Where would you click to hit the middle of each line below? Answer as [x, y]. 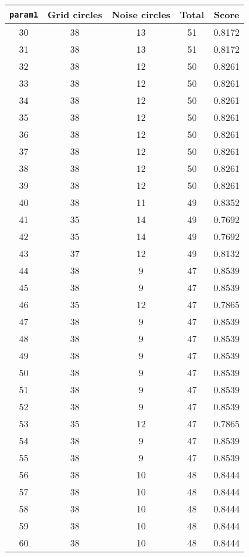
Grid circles [75, 14]
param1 [24, 14]
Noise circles [141, 14]
